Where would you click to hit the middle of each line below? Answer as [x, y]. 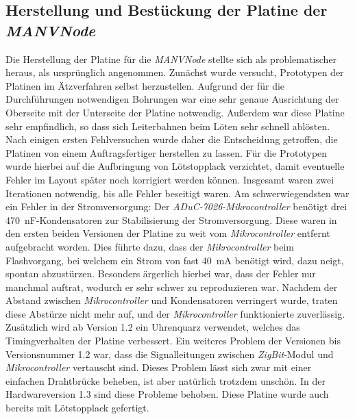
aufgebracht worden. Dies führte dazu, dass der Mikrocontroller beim [150, 246]
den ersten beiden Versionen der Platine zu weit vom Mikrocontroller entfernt [168, 233]
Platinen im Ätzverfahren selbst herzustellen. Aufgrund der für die [145, 85]
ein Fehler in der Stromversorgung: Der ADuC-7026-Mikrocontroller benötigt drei [176, 206]
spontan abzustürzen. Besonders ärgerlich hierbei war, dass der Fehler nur [161, 274]
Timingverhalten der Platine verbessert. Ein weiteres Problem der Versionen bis [173, 341]
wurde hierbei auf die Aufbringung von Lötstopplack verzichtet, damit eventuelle [175, 166]
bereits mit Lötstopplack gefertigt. [77, 408]
